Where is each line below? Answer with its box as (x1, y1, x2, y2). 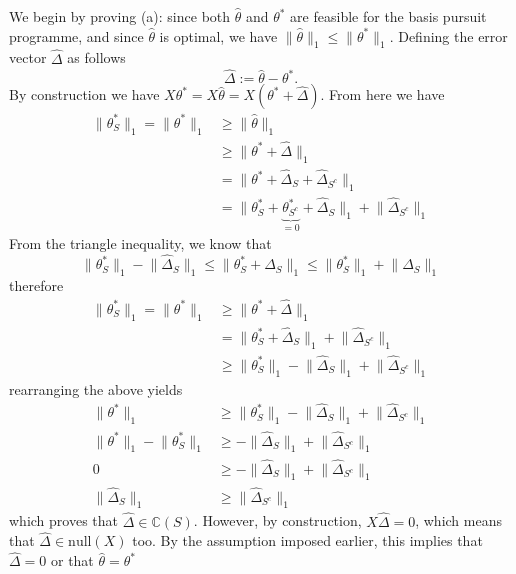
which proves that (9, 510, 119, 531)
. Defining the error (389, 25, 508, 46)
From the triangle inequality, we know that (9, 233, 272, 254)
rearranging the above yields (9, 378, 183, 399)
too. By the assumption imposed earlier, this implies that (132, 530, 483, 551)
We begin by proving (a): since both (9, 6, 231, 26)
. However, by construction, (193, 510, 362, 531)
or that (50, 550, 94, 571)
